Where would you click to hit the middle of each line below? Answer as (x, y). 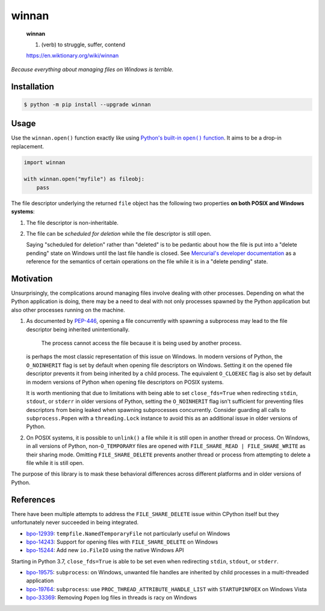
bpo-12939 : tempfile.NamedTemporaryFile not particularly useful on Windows (128, 533)
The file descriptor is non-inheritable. (72, 223)
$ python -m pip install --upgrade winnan (87, 104)
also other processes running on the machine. (68, 310)
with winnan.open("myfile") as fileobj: (84, 179)
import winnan (45, 162)
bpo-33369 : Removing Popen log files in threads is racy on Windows (111, 598)
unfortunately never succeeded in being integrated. (75, 523)
